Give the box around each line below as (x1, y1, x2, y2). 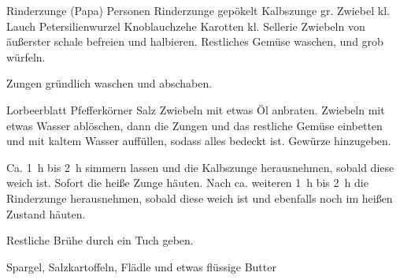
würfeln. (6, 48, 46, 65)
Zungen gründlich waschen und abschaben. (6, 75, 213, 91)
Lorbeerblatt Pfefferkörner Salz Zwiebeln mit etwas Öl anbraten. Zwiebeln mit (6, 101, 385, 118)
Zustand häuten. (6, 205, 86, 222)
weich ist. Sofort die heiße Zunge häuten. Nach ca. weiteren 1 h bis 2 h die (6, 174, 369, 191)
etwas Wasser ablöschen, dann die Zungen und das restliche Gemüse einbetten (6, 117, 383, 133)
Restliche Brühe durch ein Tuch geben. (6, 232, 194, 248)
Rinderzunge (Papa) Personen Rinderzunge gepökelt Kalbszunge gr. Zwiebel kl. (6, 2, 390, 18)
